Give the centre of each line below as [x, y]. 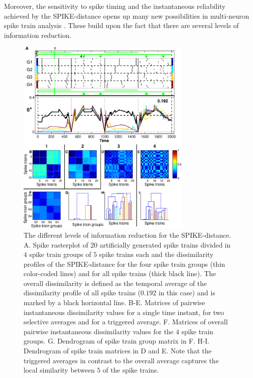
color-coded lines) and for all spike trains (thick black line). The [120, 273]
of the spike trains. [131, 370]
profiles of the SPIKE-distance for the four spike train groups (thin [125, 264]
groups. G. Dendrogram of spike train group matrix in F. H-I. [117, 341]
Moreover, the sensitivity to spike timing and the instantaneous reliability [115, 6]
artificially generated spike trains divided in [165, 244]
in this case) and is [187, 293]
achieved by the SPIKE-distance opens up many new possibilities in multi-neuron [126, 16]
